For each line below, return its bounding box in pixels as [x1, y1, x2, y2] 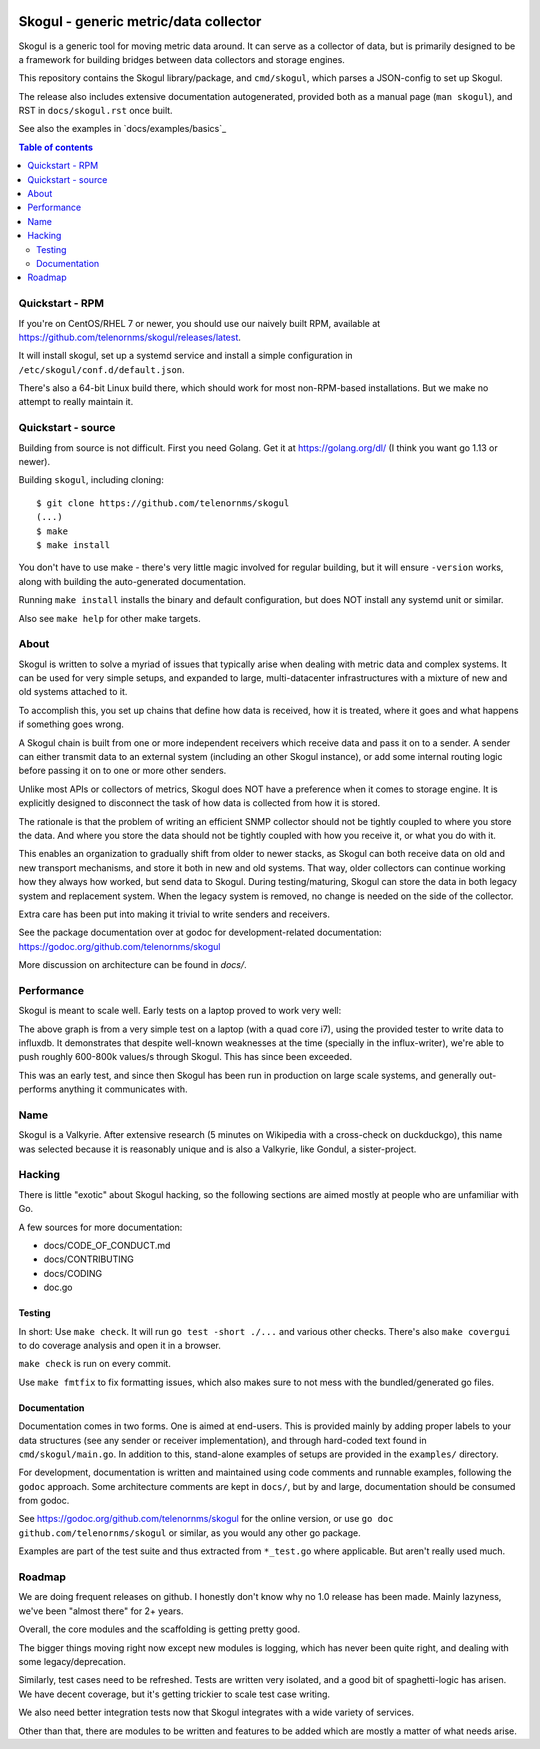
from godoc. [18, 1495, 70, 1507]
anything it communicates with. [58, 1083, 188, 1095]
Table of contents [18, 141, 94, 153]
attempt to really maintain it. [18, 396, 134, 408]
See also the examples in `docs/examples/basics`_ [18, 123, 227, 135]
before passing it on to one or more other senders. [18, 765, 227, 777]
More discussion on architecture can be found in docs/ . [18, 959, 247, 971]
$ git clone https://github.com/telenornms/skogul [36, 497, 290, 509]
